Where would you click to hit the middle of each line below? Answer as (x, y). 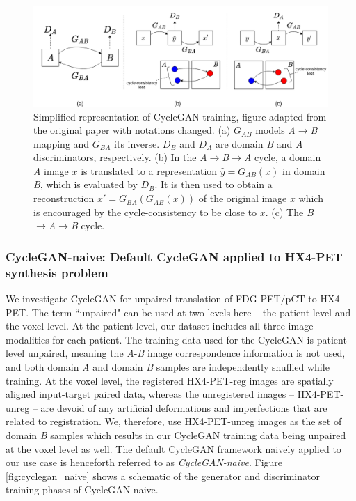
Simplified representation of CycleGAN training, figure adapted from (180, 116)
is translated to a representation (149, 170)
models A (275, 130)
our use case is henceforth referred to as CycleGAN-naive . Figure (144, 462)
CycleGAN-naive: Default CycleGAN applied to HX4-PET (174, 256)
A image (51, 170)
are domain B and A (259, 143)
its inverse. (137, 143)
